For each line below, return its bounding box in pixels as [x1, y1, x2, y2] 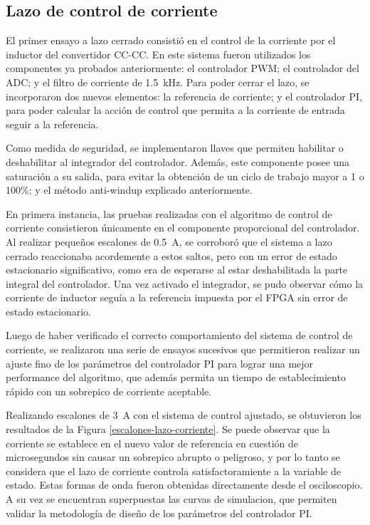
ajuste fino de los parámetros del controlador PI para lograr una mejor [6, 355, 314, 370]
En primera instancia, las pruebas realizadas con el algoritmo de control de [6, 206, 332, 221]
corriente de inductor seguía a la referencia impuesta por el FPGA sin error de [6, 290, 348, 305]
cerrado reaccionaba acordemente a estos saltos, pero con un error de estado [6, 248, 337, 263]
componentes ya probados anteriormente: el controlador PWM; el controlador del [6, 61, 359, 76]
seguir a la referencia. [6, 116, 99, 131]
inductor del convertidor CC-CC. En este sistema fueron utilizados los [6, 46, 311, 61]
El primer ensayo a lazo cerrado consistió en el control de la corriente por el [6, 33, 336, 48]
